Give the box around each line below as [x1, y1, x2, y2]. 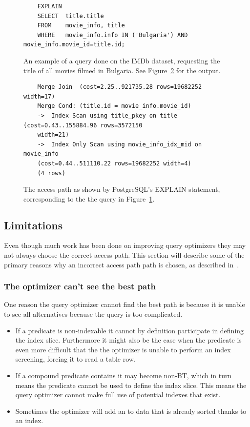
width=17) [23, 93, 55, 100]
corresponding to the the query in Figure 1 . [23, 193, 155, 203]
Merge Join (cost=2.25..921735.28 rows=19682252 [37, 83, 202, 91]
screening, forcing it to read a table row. [15, 354, 136, 364]
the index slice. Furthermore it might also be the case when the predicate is [15, 335, 242, 345]
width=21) [37, 131, 69, 139]
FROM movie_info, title [37, 22, 125, 29]
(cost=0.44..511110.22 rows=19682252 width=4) [37, 160, 191, 167]
